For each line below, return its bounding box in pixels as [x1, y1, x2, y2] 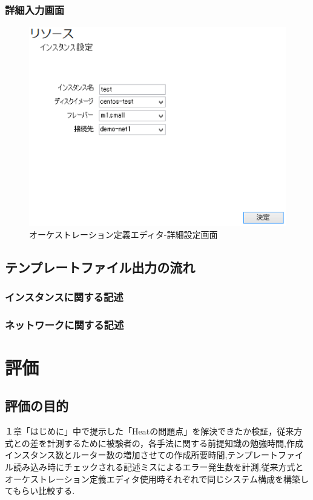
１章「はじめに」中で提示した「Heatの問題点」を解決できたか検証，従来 [5, 425, 294, 437]
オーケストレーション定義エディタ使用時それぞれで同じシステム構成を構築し [5, 472, 309, 485]
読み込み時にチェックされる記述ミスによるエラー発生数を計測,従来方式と [13, 461, 304, 473]
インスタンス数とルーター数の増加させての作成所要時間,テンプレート [5, 448, 278, 461]
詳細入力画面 [5, 2, 65, 17]
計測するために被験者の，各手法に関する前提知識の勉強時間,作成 [47, 436, 303, 449]
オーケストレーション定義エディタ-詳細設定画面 [29, 228, 218, 240]
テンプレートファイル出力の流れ [5, 257, 196, 276]
